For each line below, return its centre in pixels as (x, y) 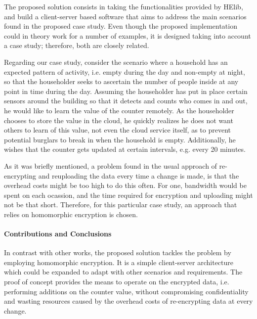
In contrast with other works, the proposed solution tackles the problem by (118, 252)
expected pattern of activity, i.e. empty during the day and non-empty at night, (125, 71)
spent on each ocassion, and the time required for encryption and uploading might (128, 195)
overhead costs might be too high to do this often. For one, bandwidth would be (125, 185)
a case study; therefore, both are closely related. (77, 45)
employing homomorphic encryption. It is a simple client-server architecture (119, 262)
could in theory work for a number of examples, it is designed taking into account (128, 35)
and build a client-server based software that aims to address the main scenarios (125, 16)
